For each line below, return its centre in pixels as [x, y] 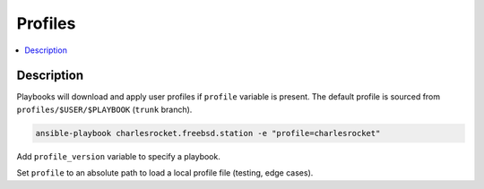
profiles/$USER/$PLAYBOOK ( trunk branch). [104, 109]
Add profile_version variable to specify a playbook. [119, 156]
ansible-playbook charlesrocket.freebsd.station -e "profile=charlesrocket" [208, 133]
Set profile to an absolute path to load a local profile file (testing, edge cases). [165, 173]
